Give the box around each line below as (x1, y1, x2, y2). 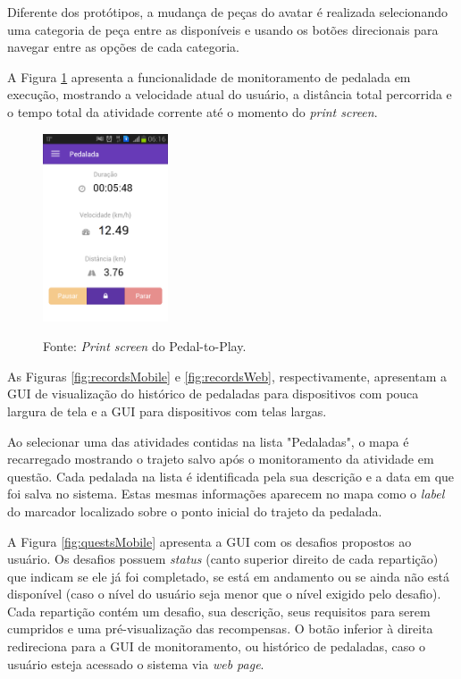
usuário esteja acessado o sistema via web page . (7, 654, 264, 673)
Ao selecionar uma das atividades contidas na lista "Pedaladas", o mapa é (7, 432, 409, 450)
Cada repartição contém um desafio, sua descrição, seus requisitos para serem (7, 601, 431, 620)
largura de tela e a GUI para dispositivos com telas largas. (7, 401, 327, 420)
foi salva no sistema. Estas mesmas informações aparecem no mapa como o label (7, 484, 445, 503)
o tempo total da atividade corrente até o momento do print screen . (7, 102, 378, 121)
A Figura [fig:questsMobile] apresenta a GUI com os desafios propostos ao (7, 532, 412, 550)
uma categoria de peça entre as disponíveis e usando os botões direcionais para (7, 20, 439, 38)
